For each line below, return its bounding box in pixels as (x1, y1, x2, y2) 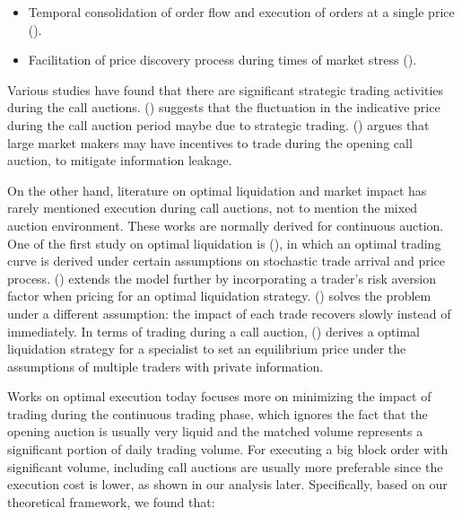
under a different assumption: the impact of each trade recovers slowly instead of (7, 303, 451, 322)
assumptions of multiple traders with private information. (7, 356, 324, 375)
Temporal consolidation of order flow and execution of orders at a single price (28, 3, 455, 21)
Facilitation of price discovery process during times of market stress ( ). (28, 50, 417, 69)
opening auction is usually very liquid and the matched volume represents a (7, 422, 423, 441)
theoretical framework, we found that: (7, 492, 215, 511)
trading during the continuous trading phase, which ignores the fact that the (7, 404, 428, 423)
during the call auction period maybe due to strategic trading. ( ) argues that (7, 115, 430, 134)
